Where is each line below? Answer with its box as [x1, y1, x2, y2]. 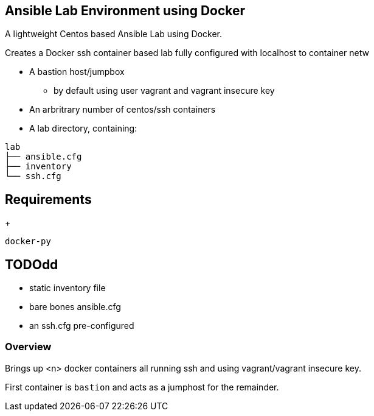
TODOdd [5, 256, 58, 272]
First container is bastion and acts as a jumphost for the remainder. [5, 381, 279, 392]
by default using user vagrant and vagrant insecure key [54, 85, 275, 96]
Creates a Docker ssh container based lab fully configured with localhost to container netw [5, 48, 369, 58]
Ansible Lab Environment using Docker [5, 3, 246, 18]
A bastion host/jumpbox [29, 66, 125, 77]
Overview [5, 340, 52, 353]
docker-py [5, 236, 51, 247]
